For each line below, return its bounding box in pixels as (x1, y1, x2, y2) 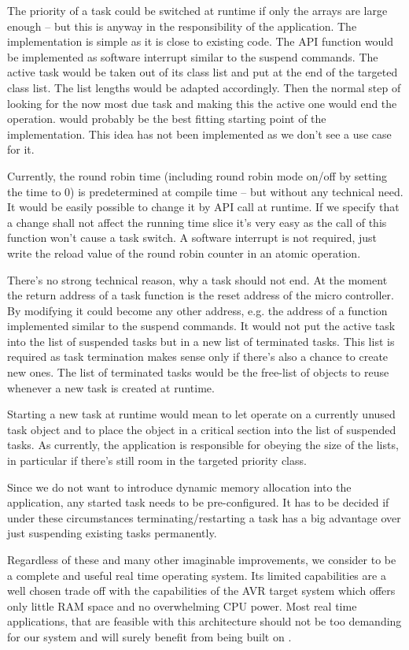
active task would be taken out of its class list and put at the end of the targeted (7, 64, 398, 80)
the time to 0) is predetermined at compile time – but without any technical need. (7, 183, 403, 199)
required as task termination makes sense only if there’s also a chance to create (7, 348, 389, 365)
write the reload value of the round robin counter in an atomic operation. (7, 244, 361, 261)
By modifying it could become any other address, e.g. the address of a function (7, 302, 388, 318)
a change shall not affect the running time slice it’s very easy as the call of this (7, 214, 387, 230)
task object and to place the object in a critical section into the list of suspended (7, 421, 396, 437)
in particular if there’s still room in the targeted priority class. (7, 452, 307, 469)
